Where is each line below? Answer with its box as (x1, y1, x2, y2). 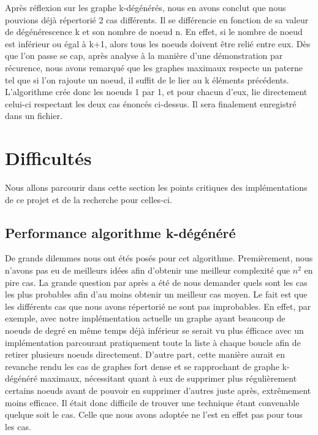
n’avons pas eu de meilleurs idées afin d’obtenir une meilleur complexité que (5, 264, 290, 277)
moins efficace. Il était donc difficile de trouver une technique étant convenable (5, 396, 300, 409)
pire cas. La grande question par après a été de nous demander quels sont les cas (5, 275, 308, 288)
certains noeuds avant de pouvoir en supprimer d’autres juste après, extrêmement (5, 383, 311, 396)
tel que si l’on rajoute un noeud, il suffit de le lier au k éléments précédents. (5, 73, 289, 86)
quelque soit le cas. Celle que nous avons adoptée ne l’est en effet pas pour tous (5, 408, 303, 421)
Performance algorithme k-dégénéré (5, 223, 236, 242)
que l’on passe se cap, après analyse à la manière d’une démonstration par (5, 49, 283, 62)
